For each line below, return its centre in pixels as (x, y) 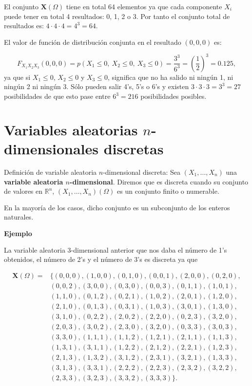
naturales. (19, 217)
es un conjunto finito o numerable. (168, 191)
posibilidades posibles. (174, 96)
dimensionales (51, 149)
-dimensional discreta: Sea (142, 172)
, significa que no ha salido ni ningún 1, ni (170, 77)
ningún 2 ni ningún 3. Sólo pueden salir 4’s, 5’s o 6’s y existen (97, 86)
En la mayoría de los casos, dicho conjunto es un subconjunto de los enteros (117, 207)
